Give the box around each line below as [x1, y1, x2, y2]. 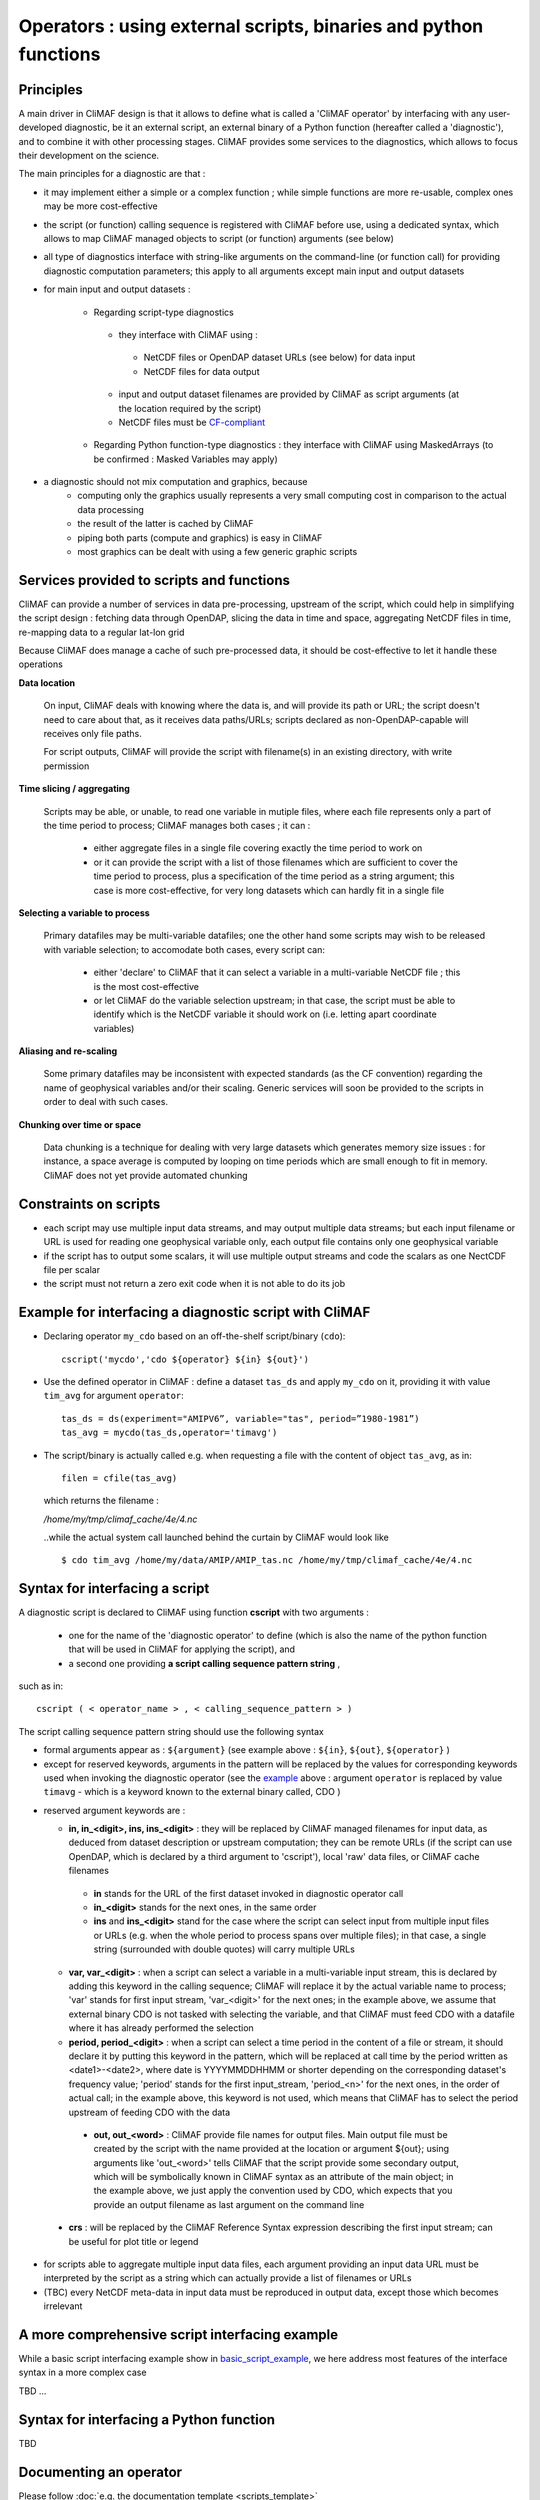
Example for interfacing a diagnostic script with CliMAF [18, 1304, 371, 1321]
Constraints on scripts [18, 1195, 161, 1212]
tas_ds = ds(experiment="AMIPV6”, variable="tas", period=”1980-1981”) [61, 1413, 420, 1424]
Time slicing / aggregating [18, 783, 130, 795]
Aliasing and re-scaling [18, 1045, 118, 1057]
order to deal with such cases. [43, 1096, 169, 1108]
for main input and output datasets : [43, 283, 191, 295]
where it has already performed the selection [68, 2022, 254, 2034]
